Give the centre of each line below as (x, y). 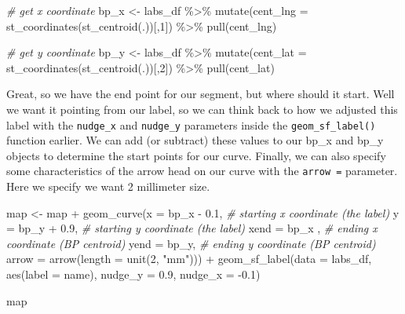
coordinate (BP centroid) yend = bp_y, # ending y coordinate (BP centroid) (191, 243)
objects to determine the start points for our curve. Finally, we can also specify (196, 155)
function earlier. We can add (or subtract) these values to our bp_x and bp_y (195, 140)
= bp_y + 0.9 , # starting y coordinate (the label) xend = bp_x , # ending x (192, 228)
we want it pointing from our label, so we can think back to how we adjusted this (202, 109)
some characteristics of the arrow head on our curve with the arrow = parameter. (202, 171)
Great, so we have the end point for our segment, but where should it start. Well (201, 94)
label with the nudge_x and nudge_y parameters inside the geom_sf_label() (191, 124)
